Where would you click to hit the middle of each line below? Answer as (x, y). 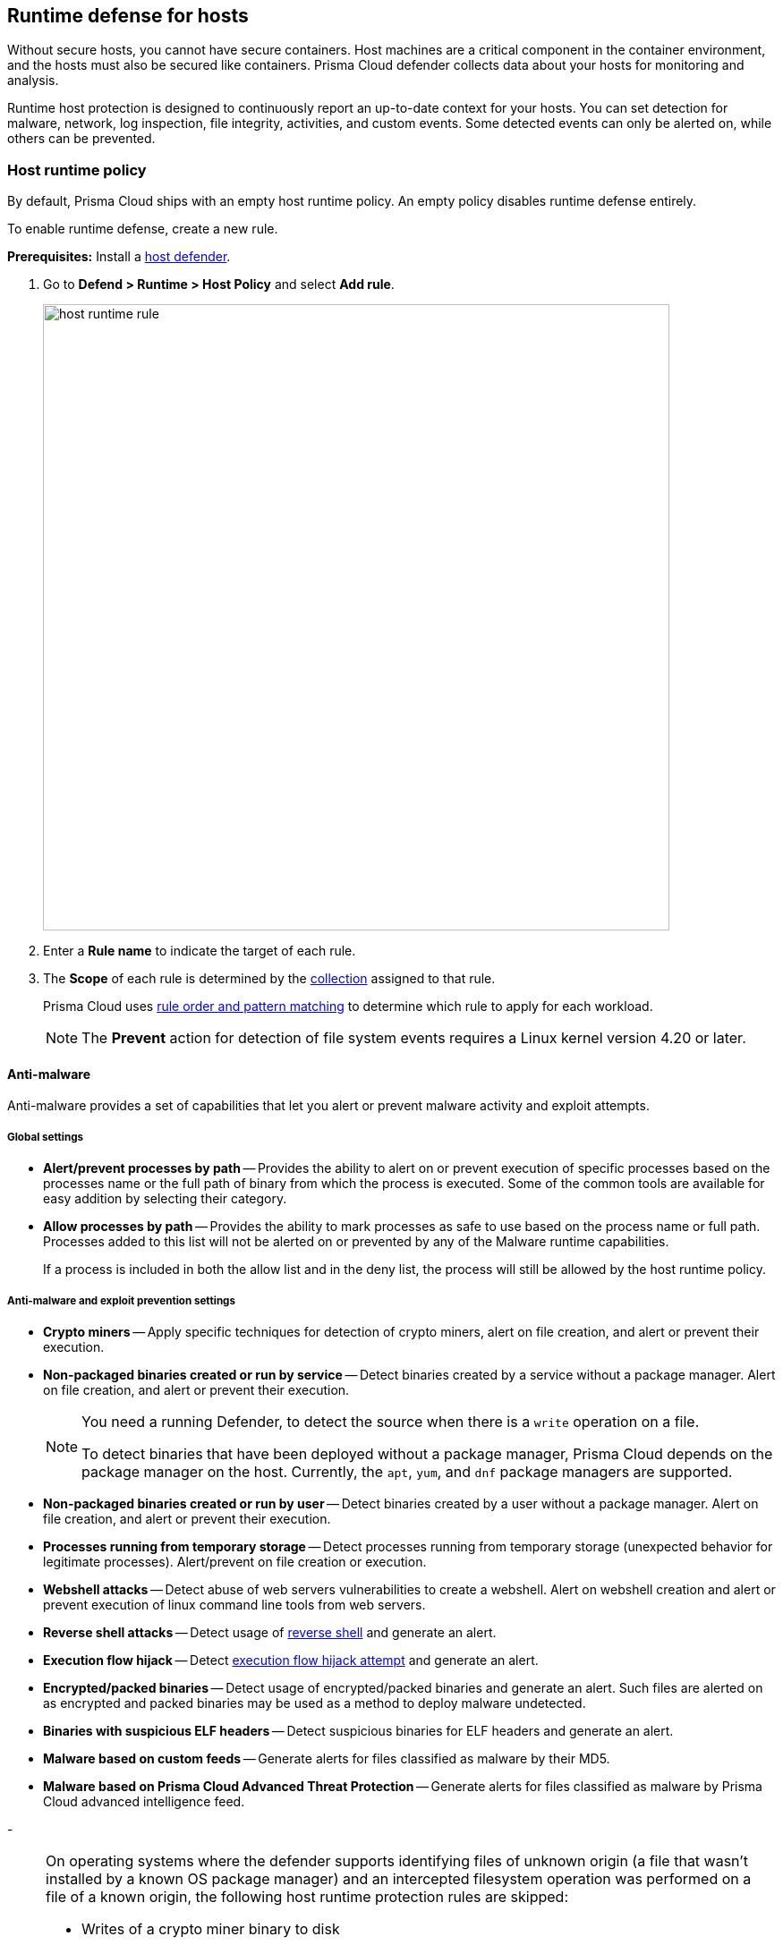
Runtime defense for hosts (128, 16)
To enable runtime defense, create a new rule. (143, 229)
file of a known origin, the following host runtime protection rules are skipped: (307, 1896)
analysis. (33, 81)
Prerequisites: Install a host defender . (119, 257)
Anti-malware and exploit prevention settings (121, 1300)
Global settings (46, 1137)
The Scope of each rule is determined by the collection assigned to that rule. (269, 979)
